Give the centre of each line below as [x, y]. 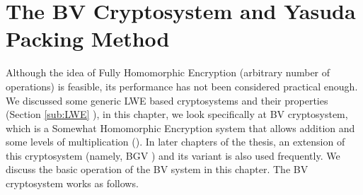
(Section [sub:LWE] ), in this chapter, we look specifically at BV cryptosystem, [177, 114]
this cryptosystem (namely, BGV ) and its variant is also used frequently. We [173, 155]
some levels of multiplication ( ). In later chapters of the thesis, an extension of [175, 142]
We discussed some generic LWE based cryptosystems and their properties [167, 100]
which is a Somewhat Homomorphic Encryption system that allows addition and [180, 128]
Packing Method [88, 39]
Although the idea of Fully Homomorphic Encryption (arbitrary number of [168, 72]
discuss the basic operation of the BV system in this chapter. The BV [157, 169]
